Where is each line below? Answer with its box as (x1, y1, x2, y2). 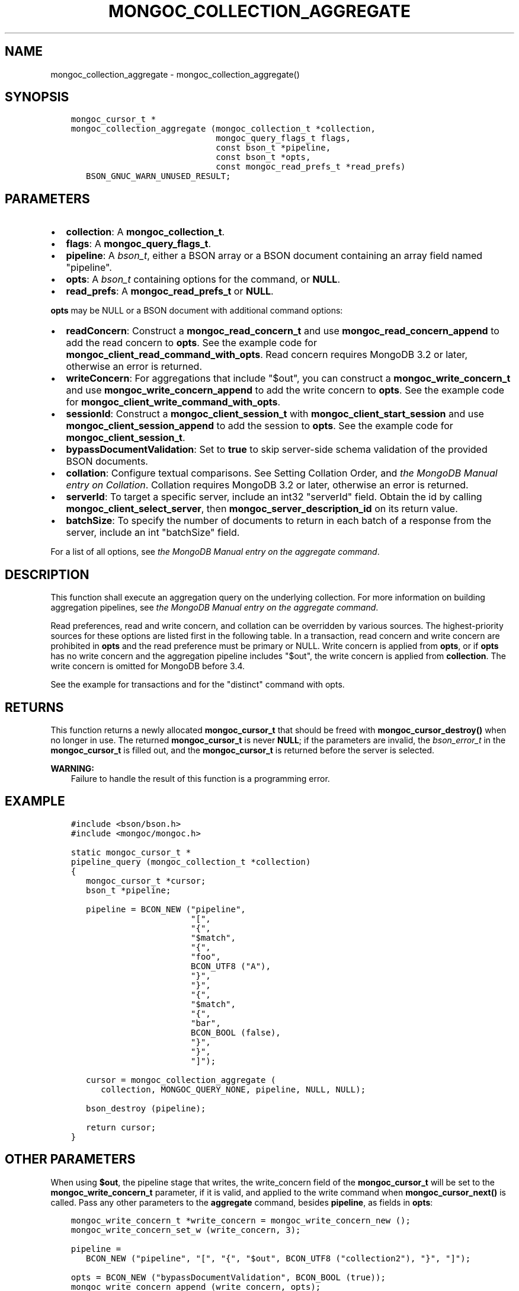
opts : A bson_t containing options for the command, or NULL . (66, 273, 341, 286)
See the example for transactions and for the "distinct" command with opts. (50, 679, 345, 690)
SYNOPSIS (5, 90, 69, 105)
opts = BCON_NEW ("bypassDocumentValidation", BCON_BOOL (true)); (71, 1272, 386, 1282)
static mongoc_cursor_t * (71, 847, 191, 857)
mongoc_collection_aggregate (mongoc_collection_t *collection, (71, 124, 376, 134)
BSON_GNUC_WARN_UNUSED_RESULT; (86, 171, 231, 181)
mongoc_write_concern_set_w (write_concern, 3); (71, 1225, 301, 1235)
